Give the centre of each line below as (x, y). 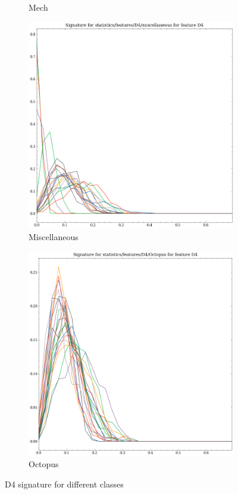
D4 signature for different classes (64, 484)
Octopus (44, 464)
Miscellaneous (54, 237)
